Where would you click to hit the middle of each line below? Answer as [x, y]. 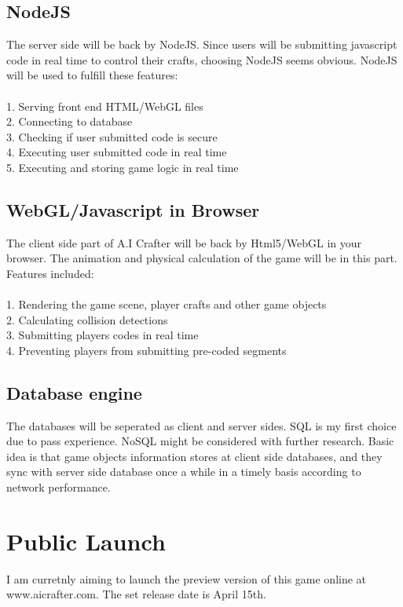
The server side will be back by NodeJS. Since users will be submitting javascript [202, 44]
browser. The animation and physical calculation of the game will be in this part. [202, 258]
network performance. [59, 487]
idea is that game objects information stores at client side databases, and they [194, 456]
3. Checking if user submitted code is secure [112, 136]
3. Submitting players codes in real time [103, 335]
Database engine [74, 392]
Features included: [50, 273]
